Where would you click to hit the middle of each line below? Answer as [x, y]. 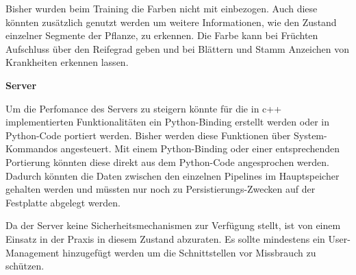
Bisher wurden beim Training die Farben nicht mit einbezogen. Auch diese [162, 8]
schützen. [25, 266]
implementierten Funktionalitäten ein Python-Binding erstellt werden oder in [167, 122]
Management [33, 252]
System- [310, 135]
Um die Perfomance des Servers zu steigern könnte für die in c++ [144, 108]
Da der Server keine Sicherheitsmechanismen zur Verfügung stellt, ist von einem [173, 225]
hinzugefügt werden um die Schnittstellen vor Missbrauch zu [189, 252]
